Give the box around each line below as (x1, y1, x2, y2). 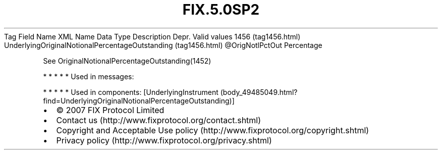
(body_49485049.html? (220, 87, 298, 96)
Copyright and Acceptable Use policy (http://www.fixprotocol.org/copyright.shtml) (56, 125, 369, 135)
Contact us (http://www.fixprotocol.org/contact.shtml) (56, 115, 261, 125)
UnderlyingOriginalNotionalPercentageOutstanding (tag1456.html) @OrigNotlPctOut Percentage (4, 40, 322, 49)
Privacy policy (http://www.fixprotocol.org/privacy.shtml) (56, 135, 272, 145)
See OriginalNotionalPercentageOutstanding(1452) (43, 56, 211, 65)
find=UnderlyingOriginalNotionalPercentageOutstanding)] (43, 96, 235, 105)
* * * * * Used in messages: (43, 72, 134, 81)
